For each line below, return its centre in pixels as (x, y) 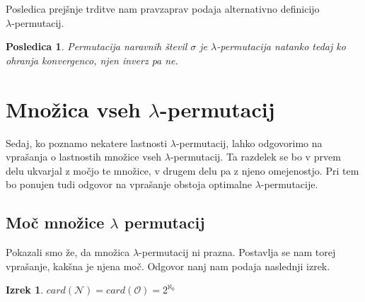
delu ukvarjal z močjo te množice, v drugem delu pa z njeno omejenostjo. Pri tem (182, 170)
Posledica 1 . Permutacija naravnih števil (97, 46)
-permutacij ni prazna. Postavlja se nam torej (237, 252)
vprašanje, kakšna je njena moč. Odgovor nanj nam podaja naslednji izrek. (168, 266)
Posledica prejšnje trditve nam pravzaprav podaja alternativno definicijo (163, 8)
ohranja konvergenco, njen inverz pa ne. (92, 60)
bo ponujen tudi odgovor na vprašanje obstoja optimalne (129, 184)
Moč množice (55, 222)
